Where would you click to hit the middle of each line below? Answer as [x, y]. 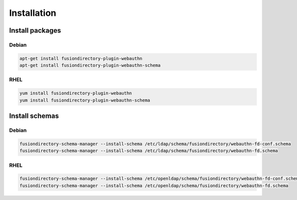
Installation [33, 13]
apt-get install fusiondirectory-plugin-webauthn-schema [90, 65]
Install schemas [34, 116]
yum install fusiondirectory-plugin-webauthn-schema [85, 100]
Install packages [35, 30]
